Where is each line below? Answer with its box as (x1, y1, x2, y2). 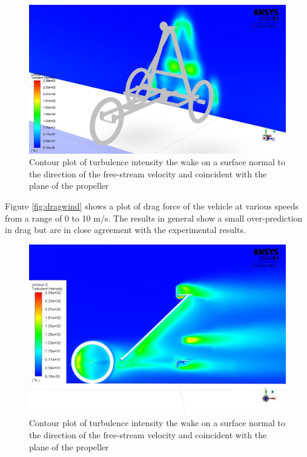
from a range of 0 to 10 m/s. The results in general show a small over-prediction (5, 211, 303, 224)
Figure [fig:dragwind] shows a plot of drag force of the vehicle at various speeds (5, 199, 299, 212)
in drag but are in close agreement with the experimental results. (5, 223, 246, 236)
